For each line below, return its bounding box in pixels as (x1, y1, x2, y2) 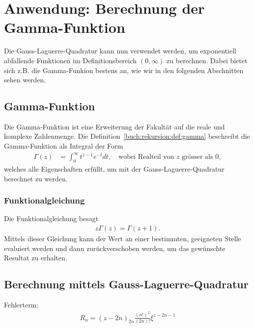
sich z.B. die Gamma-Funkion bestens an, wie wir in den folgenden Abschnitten (4, 65, 244, 75)
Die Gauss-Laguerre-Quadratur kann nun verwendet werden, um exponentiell (4, 46, 237, 56)
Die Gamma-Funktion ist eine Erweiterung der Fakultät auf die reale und (4, 121, 225, 131)
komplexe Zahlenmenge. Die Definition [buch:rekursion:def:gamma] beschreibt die (4, 131, 250, 141)
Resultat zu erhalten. (4, 252, 67, 263)
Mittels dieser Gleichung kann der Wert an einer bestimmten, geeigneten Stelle (4, 233, 241, 244)
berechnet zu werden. (4, 173, 68, 183)
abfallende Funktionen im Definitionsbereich (4, 55, 137, 65)
